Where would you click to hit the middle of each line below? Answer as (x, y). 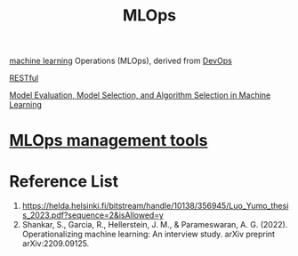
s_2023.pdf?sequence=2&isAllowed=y (93, 215)
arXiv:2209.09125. (56, 244)
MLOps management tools (109, 141)
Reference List (64, 181)
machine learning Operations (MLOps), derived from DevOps (121, 61)
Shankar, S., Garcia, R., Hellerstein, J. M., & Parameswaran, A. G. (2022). (155, 225)
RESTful (24, 78)
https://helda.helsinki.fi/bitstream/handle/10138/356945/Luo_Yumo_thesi (155, 206)
